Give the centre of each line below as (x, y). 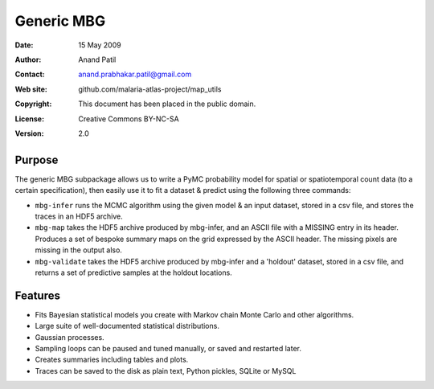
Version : (29, 133)
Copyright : (33, 104)
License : (29, 119)
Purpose (37, 160)
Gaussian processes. (70, 337)
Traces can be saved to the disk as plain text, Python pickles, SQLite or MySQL (166, 371)
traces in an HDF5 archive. (79, 216)
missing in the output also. (78, 250)
